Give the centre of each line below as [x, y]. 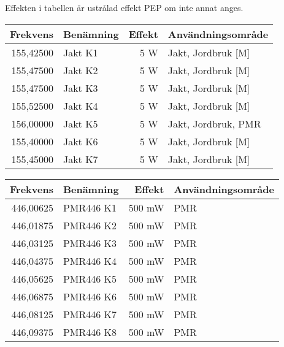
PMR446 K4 [90, 261]
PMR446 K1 [90, 207]
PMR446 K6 [90, 296]
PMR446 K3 [90, 243]
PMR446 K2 [90, 225]
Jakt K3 [80, 88]
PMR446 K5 [90, 278]
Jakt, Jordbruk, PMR [214, 123]
